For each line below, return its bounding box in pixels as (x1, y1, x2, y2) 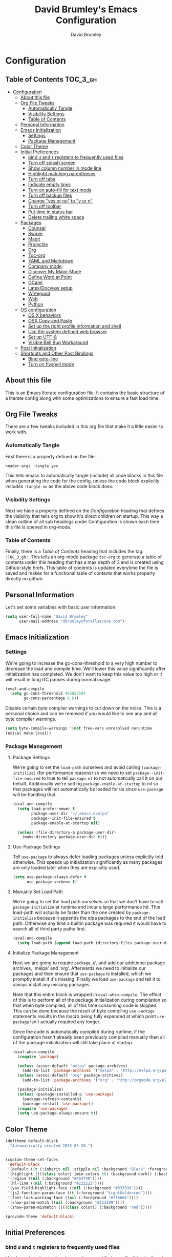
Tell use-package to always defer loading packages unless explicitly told (12, 854, 163, 860)
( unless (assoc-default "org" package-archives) (17, 1073, 123, 1078)
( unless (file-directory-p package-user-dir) (17, 829, 116, 835)
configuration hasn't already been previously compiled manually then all (12, 1034, 165, 1040)
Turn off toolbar (28, 203, 61, 209)
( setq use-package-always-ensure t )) (17, 1111, 98, 1116)
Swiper (28, 230, 44, 236)
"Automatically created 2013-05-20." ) (10, 1143, 93, 1148)
